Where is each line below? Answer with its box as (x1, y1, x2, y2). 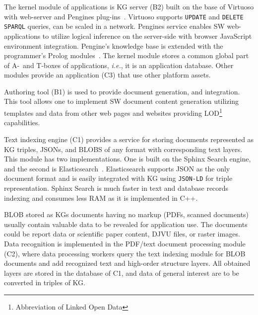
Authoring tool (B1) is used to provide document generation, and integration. (4, 86, 240, 96)
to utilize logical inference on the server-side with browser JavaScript (42, 30, 252, 41)
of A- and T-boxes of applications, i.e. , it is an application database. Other (4, 60, 234, 70)
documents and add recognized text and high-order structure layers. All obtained (4, 258, 251, 268)
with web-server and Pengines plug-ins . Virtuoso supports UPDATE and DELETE (4, 11, 244, 21)
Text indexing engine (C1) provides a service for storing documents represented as (4, 134, 254, 144)
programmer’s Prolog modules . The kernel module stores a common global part (4, 50, 249, 61)
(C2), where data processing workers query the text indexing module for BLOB (4, 248, 246, 258)
